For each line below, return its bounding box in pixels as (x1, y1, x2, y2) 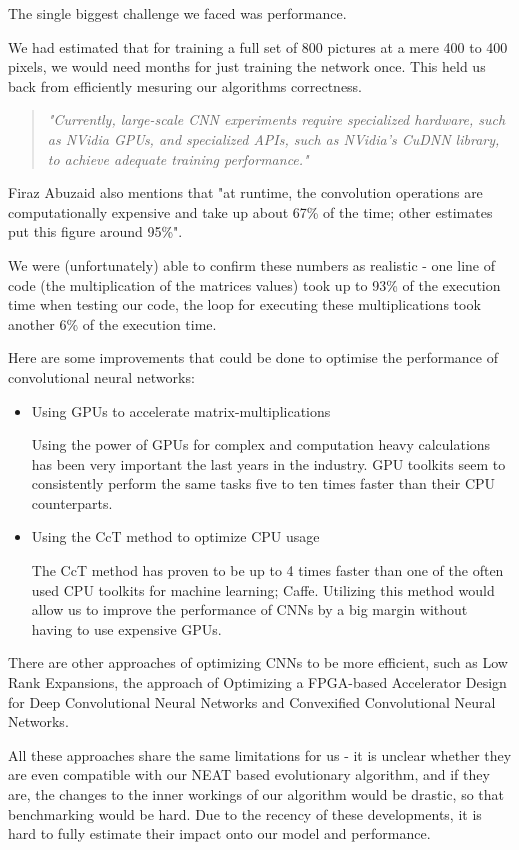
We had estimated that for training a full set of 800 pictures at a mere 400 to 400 (8, 36, 508, 57)
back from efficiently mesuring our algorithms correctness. (8, 75, 363, 96)
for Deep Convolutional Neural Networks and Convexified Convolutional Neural (8, 691, 496, 712)
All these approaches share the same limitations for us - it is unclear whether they (8, 744, 512, 765)
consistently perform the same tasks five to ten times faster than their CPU (31, 473, 496, 494)
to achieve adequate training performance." (47, 148, 309, 169)
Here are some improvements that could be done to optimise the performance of (8, 347, 498, 368)
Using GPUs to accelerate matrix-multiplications (31, 400, 331, 421)
